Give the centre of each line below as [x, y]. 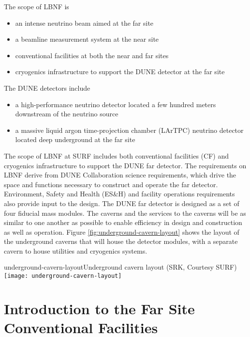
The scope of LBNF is [37, 6]
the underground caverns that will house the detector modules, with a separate [121, 241]
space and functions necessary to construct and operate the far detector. [111, 184]
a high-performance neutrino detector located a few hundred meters [116, 104]
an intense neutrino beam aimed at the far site [84, 23]
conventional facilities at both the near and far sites [92, 55]
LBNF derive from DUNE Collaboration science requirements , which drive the [120, 175]
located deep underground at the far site [75, 139]
